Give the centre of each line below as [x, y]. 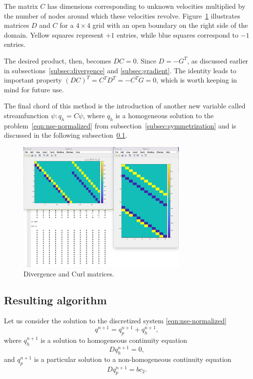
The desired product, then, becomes [58, 60]
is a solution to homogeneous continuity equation [114, 340]
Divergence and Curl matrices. [69, 274]
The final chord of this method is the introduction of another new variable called [125, 106]
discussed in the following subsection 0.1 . [66, 135]
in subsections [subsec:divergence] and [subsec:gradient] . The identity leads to [120, 70]
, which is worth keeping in [197, 80]
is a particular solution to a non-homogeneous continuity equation [133, 359]
